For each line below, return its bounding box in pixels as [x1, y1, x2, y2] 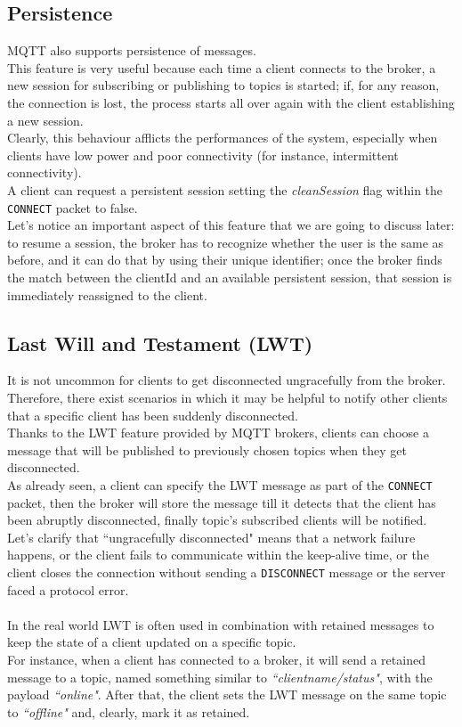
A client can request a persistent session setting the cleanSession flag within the [7, 180, 443, 199]
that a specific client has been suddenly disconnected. [7, 405, 298, 424]
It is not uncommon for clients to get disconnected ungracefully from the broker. [7, 371, 446, 389]
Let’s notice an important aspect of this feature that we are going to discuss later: [7, 216, 455, 234]
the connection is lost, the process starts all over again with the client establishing [7, 93, 455, 111]
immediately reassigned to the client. [7, 285, 207, 304]
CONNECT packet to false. [7, 198, 138, 216]
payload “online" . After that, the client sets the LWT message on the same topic [7, 685, 447, 704]
